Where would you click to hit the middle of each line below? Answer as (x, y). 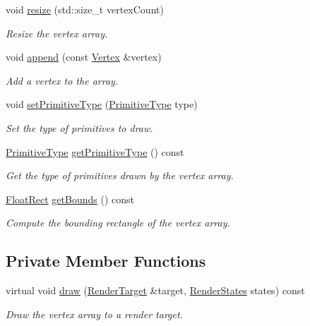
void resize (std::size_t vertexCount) (85, 9)
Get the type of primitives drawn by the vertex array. (120, 175)
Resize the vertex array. (57, 33)
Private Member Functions (106, 261)
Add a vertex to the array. (62, 80)
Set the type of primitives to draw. (79, 127)
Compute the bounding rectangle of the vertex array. (118, 223)
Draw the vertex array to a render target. (94, 314)
